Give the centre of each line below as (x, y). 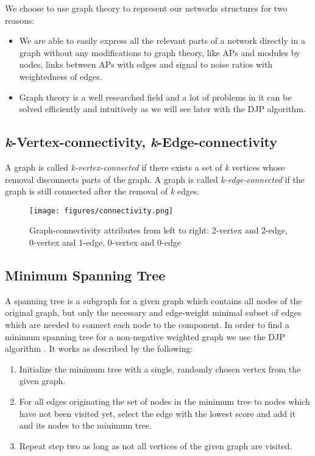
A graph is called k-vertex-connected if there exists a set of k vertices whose (145, 167)
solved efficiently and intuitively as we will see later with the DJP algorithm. (162, 109)
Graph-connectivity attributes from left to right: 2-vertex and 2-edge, (158, 230)
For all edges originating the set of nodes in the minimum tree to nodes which (165, 401)
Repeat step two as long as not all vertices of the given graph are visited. (156, 445)
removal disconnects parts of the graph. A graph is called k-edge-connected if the (155, 179)
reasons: (20, 20)
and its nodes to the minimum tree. (85, 425)
